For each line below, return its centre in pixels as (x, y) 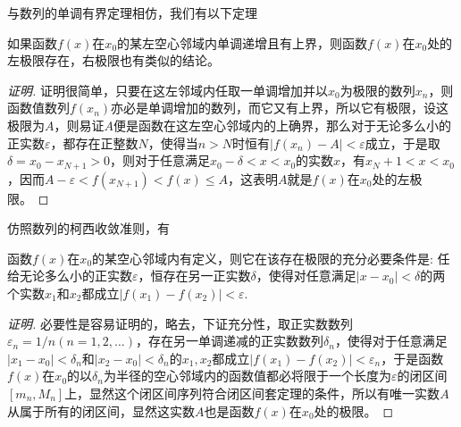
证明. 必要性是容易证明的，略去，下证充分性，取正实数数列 (180, 323)
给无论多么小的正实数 (70, 276)
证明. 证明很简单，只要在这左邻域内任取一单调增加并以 (168, 90)
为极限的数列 (377, 90)
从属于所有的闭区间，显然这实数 (101, 410)
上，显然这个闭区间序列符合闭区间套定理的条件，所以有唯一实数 (252, 393)
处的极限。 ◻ (354, 410)
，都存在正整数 (94, 142)
